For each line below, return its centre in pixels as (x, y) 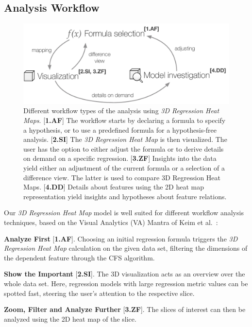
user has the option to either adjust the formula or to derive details (124, 148)
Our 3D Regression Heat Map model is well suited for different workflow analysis (124, 213)
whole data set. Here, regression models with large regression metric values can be (126, 283)
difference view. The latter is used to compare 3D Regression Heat (122, 177)
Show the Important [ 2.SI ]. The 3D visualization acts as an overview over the (125, 274)
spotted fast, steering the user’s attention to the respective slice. (99, 293)
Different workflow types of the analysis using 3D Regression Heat (121, 111)
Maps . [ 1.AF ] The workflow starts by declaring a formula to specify (125, 120)
